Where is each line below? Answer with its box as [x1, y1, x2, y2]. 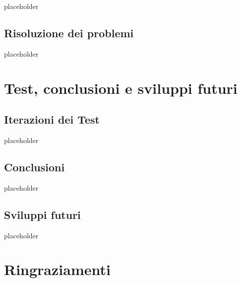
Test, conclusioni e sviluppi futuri [4, 77, 238, 98]
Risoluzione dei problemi [4, 25, 134, 40]
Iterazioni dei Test [4, 112, 100, 127]
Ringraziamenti [4, 259, 111, 280]
